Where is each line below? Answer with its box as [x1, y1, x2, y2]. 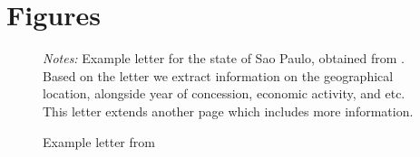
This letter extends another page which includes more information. [43, 101, 414, 120]
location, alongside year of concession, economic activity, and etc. [43, 84, 405, 103]
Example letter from [43, 132, 155, 151]
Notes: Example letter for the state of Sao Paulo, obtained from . [43, 49, 405, 68]
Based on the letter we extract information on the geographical [43, 66, 394, 85]
